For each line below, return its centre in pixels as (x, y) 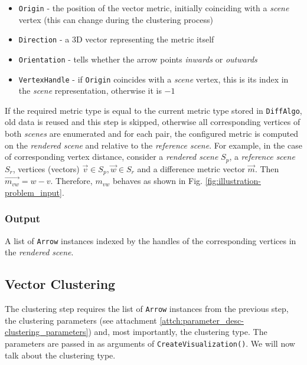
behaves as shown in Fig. (157, 181)
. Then (267, 168)
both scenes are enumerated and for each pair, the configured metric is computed (152, 134)
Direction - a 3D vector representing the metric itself (116, 39)
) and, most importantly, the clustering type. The (178, 332)
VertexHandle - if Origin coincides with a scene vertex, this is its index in (153, 79)
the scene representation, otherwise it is (90, 91)
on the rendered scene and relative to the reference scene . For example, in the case (153, 145)
